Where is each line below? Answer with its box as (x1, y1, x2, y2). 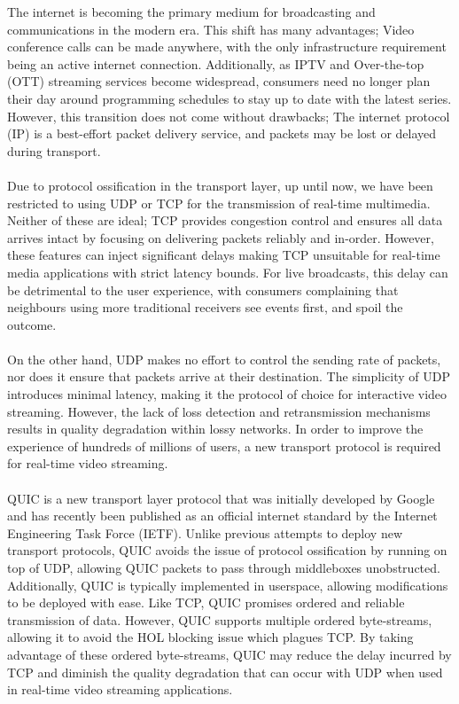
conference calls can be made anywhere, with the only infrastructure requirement (7, 37, 447, 56)
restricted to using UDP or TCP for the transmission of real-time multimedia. (7, 193, 431, 212)
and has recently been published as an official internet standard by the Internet (7, 506, 438, 525)
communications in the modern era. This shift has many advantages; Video (7, 20, 415, 38)
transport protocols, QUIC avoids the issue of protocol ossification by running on (7, 541, 447, 559)
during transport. (7, 141, 101, 160)
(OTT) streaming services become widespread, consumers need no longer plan (7, 72, 431, 90)
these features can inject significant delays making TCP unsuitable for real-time (7, 246, 440, 264)
